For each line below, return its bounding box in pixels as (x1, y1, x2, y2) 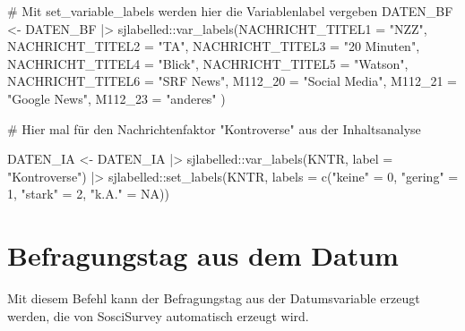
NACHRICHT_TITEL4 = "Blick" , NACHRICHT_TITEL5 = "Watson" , (7, 54, 409, 72)
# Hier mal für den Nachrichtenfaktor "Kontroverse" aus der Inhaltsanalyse (7, 119, 421, 138)
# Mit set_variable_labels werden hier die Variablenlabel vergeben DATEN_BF (7, 2, 453, 20)
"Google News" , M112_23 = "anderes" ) (7, 89, 226, 107)
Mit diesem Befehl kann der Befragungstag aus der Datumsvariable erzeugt (7, 289, 420, 308)
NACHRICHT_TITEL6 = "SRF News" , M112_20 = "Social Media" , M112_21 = (7, 72, 457, 90)
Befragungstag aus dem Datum (7, 237, 399, 274)
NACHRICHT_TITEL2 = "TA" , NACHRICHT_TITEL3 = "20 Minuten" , (7, 37, 420, 55)
